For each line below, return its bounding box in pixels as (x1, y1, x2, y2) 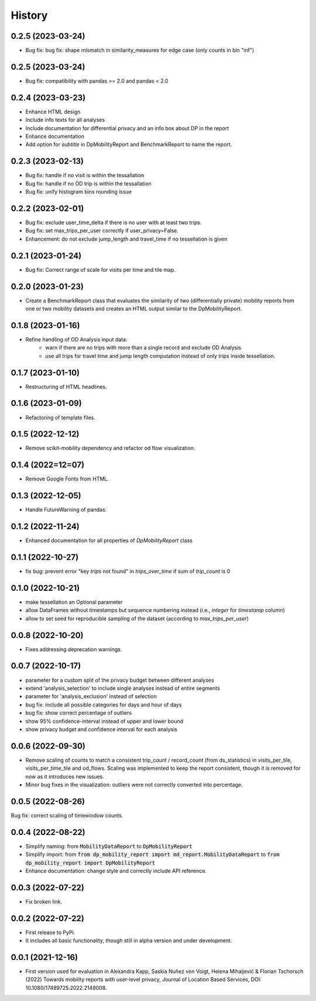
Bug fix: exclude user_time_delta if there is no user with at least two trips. (25, 219, 202, 226)
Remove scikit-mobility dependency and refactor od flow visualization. (25, 445, 195, 452)
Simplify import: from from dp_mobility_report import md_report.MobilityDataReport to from (25, 851, 280, 858)
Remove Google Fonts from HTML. (25, 475, 109, 482)
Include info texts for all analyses (25, 116, 105, 123)
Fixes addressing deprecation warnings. (25, 645, 122, 652)
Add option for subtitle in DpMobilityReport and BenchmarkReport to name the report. (25, 141, 232, 148)
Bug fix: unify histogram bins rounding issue (25, 188, 132, 195)
